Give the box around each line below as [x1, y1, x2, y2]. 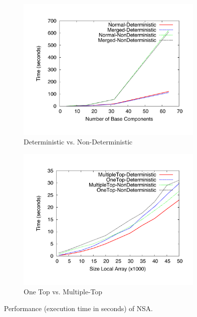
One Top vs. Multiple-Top [24, 286, 102, 297]
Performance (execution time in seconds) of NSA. [4, 303, 153, 313]
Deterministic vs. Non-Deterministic [24, 137, 132, 147]
